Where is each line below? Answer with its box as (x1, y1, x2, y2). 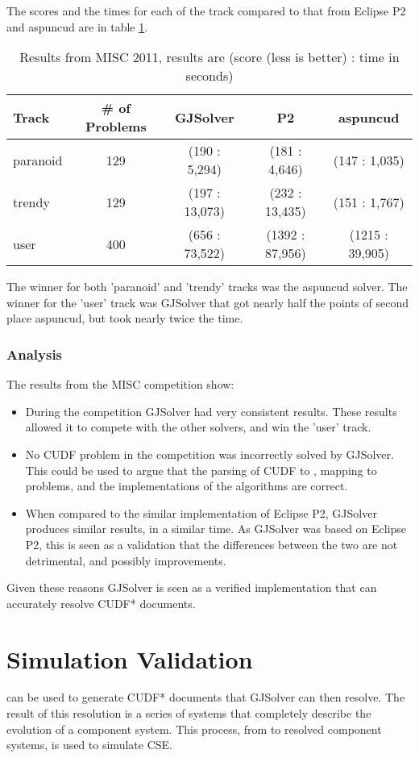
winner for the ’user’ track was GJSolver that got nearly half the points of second (6, 294, 409, 310)
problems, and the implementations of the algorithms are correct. (25, 477, 348, 494)
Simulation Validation (6, 642, 253, 675)
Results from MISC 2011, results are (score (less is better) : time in (19, 48, 400, 67)
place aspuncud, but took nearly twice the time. (6, 310, 243, 327)
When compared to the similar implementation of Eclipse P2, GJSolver (25, 504, 377, 521)
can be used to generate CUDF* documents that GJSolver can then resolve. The (6, 689, 405, 706)
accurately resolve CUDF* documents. (6, 594, 196, 611)
